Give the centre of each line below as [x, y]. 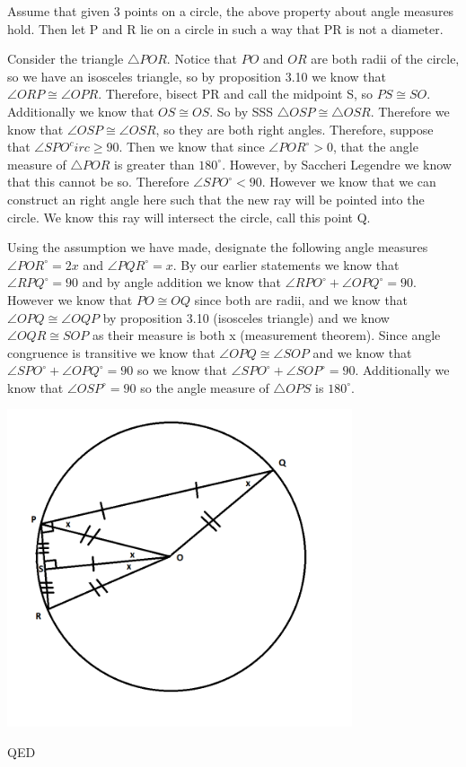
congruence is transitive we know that [111, 352]
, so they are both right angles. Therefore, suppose [295, 129]
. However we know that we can [349, 182]
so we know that [182, 370]
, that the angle [376, 147]
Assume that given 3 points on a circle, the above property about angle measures [231, 11]
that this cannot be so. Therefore [98, 182]
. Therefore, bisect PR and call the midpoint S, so [236, 94]
